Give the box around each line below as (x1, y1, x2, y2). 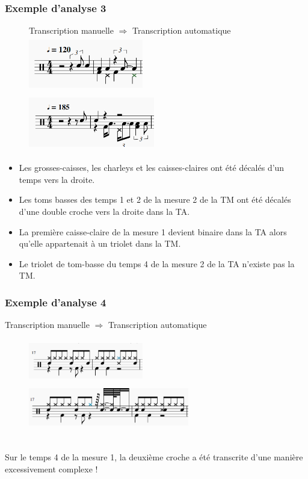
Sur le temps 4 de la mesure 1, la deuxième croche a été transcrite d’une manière (5, 451, 303, 463)
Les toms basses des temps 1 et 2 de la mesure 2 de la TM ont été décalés (19, 193, 291, 206)
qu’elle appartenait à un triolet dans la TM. (19, 237, 181, 250)
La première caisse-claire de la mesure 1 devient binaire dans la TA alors (19, 225, 287, 238)
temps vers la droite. (19, 173, 95, 185)
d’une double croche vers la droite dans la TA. (19, 205, 190, 217)
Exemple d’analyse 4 (5, 294, 106, 309)
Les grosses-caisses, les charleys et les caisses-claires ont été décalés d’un (19, 161, 285, 174)
